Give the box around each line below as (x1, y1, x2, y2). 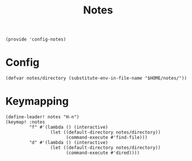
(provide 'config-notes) (5, 36, 66, 43)
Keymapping (5, 95, 69, 108)
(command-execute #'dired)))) (66, 150, 140, 156)
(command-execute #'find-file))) (66, 135, 148, 141)
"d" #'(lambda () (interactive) (29, 140, 109, 146)
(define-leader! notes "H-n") (5, 114, 80, 120)
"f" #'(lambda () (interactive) (29, 124, 109, 131)
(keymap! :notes (5, 119, 45, 125)
